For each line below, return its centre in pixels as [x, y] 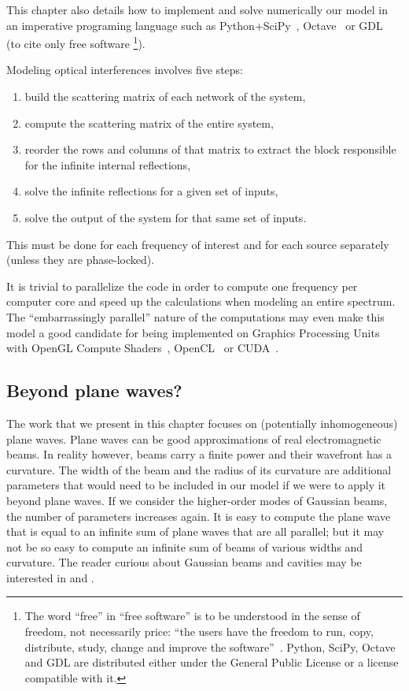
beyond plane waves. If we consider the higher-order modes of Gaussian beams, [197, 500]
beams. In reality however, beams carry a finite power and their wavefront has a [199, 454]
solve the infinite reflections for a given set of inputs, [151, 191]
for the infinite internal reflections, [108, 164]
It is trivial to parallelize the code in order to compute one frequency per [182, 286]
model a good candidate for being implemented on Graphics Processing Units [193, 332]
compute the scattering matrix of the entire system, [149, 123]
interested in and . [50, 577]
